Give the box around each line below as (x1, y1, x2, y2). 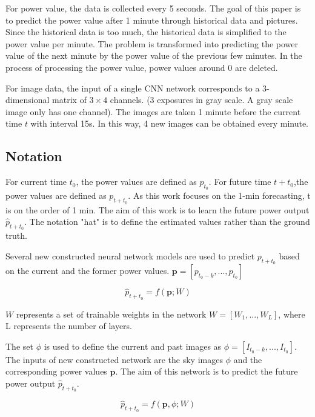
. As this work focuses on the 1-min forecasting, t (128, 189, 311, 202)
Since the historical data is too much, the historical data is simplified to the (5, 25, 287, 38)
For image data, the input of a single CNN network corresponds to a (5, 81, 260, 94)
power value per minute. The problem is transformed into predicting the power (5, 37, 299, 50)
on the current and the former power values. (5, 264, 170, 277)
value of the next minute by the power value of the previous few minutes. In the (5, 49, 302, 62)
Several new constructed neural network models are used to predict (5, 249, 255, 262)
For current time (5, 175, 67, 188)
